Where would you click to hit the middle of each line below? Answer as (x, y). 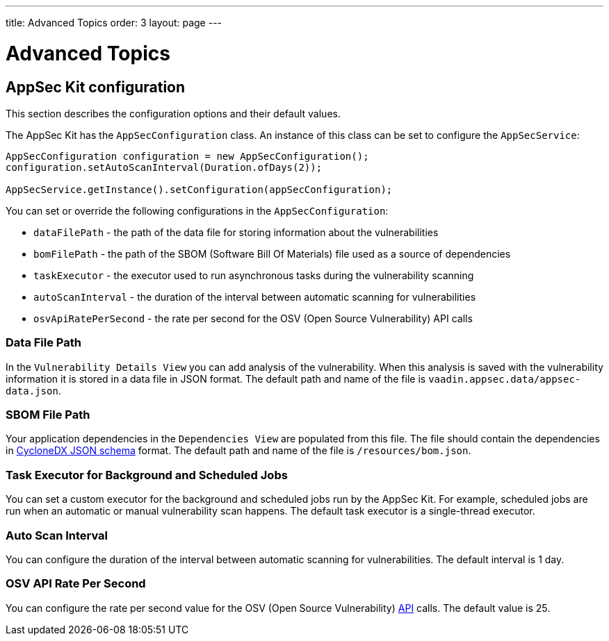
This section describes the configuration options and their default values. (173, 113)
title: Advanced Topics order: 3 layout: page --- (114, 23)
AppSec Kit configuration (96, 87)
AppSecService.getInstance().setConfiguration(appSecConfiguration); (199, 189)
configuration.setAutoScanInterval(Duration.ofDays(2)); (164, 167)
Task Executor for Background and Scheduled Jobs (147, 475)
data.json (32, 391)
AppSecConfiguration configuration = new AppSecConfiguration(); (187, 156)
